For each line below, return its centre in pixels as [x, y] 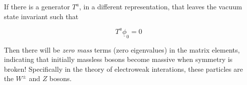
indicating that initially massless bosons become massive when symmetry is [118, 59]
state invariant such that [41, 16]
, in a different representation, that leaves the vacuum [161, 6]
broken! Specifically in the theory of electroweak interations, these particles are [123, 69]
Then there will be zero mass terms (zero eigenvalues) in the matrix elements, [122, 49]
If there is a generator [37, 6]
